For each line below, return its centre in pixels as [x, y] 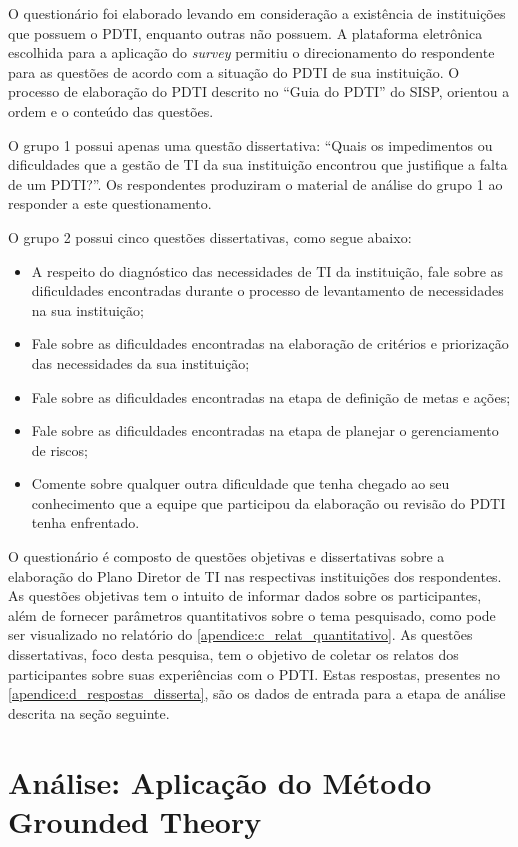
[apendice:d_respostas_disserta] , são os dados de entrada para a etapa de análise [257, 693]
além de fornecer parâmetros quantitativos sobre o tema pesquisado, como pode [252, 614]
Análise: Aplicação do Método [220, 781]
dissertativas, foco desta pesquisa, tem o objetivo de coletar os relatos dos [233, 654]
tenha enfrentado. [85, 522]
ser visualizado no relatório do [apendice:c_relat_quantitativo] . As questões [240, 634]
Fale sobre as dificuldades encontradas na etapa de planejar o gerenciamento [265, 430]
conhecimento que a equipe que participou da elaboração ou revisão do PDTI [268, 502]
